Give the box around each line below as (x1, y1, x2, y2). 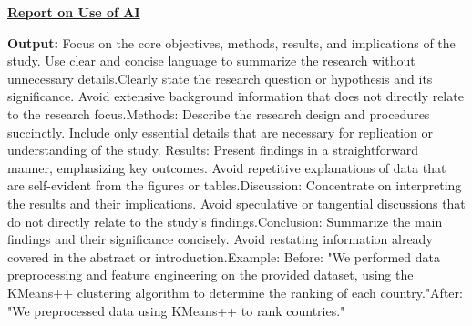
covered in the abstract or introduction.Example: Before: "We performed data (7, 247, 441, 266)
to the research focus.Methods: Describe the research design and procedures (7, 104, 430, 123)
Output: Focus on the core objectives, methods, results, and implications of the (7, 33, 456, 52)
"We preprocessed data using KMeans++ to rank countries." (7, 301, 345, 320)
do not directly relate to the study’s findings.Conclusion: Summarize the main (7, 211, 443, 230)
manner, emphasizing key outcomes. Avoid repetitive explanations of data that (7, 158, 446, 177)
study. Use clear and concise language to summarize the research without (7, 51, 416, 70)
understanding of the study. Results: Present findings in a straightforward (7, 140, 419, 159)
